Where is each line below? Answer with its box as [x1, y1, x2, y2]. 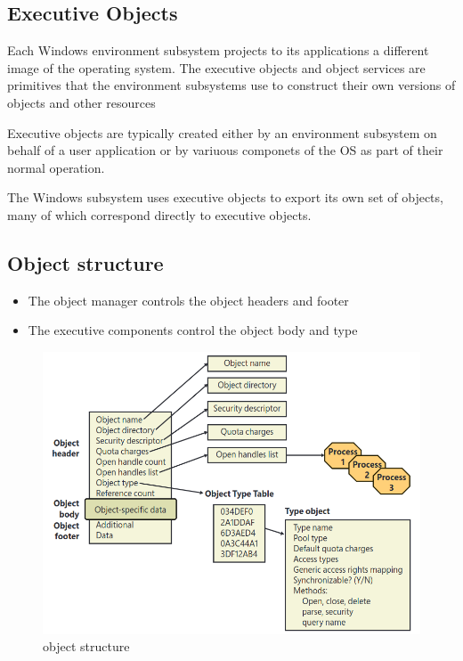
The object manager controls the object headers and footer [28, 290, 349, 309]
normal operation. [7, 158, 105, 176]
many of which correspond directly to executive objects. [7, 205, 312, 224]
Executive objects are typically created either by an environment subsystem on [7, 123, 437, 142]
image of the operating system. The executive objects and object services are [7, 58, 426, 77]
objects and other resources [7, 93, 156, 111]
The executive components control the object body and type [28, 321, 358, 339]
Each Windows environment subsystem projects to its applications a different [7, 41, 429, 60]
